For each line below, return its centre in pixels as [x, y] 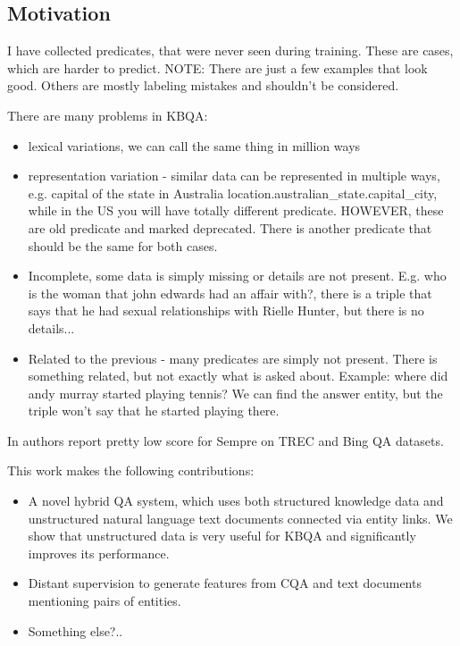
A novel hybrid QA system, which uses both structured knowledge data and [236, 501]
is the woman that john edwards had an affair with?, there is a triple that [230, 293]
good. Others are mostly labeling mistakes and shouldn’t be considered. [203, 85]
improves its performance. [99, 553]
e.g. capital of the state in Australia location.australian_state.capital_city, [233, 193]
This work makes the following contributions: [131, 470]
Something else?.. [75, 630]
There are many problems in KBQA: [108, 115]
